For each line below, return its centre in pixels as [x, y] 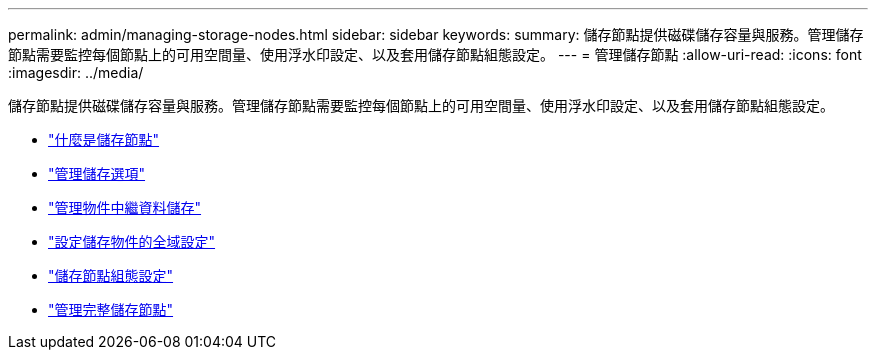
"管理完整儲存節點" [111, 309]
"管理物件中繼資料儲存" [125, 207]
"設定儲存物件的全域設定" [132, 241]
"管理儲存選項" [97, 173]
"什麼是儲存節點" [104, 139]
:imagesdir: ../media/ [76, 72]
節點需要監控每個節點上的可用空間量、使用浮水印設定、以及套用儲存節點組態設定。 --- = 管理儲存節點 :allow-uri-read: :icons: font [435, 54]
